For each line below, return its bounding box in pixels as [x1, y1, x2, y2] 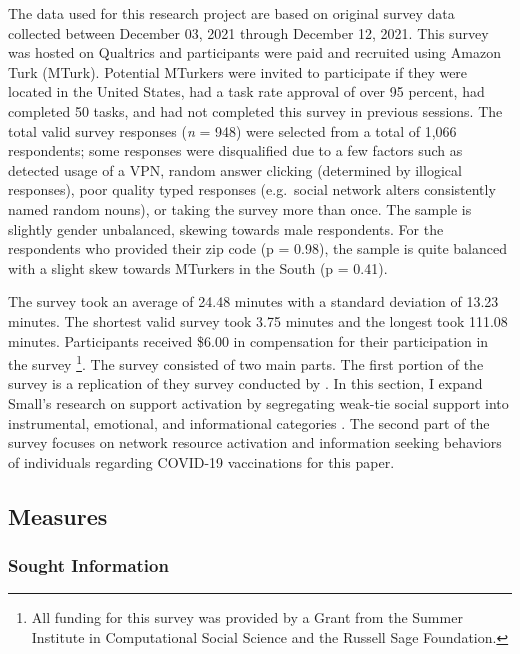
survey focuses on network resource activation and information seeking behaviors [8, 432, 502, 453]
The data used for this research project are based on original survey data [8, 3, 455, 23]
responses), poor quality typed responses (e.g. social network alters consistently [8, 179, 496, 200]
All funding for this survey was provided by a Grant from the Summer [31, 607, 463, 628]
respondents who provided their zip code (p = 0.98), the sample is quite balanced [8, 238, 507, 259]
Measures [8, 500, 108, 531]
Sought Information [8, 553, 169, 578]
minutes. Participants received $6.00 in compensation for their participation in [8, 330, 489, 351]
